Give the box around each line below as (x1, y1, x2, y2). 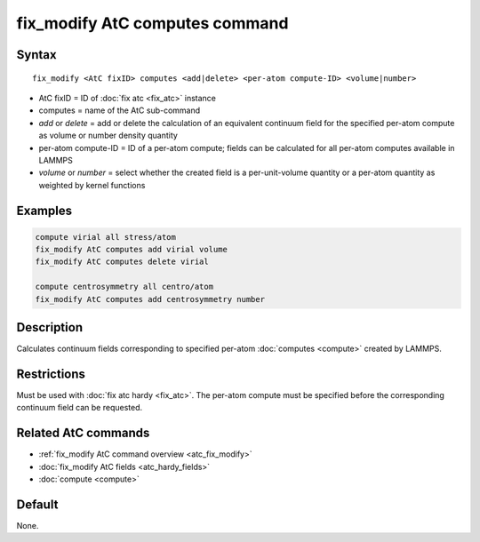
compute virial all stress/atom (35, 232, 177, 242)
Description (16, 320, 84, 335)
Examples (16, 203, 73, 218)
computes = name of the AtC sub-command (38, 105, 201, 116)
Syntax (16, 47, 57, 62)
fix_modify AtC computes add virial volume (35, 244, 228, 255)
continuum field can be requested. (16, 403, 142, 413)
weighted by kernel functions (38, 179, 146, 190)
